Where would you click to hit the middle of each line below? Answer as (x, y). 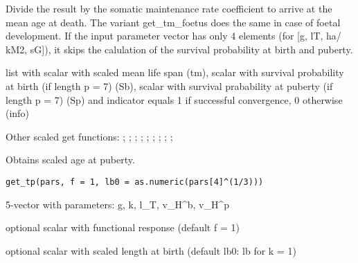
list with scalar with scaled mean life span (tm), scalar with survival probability (175, 72)
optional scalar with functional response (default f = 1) (123, 227)
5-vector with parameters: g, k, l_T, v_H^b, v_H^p (117, 204)
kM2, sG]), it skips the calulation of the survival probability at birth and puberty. (179, 49)
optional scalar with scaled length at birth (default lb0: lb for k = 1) (151, 250)
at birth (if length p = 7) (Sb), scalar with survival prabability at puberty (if (169, 85)
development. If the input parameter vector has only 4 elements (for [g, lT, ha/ (173, 36)
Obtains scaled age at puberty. (70, 160)
